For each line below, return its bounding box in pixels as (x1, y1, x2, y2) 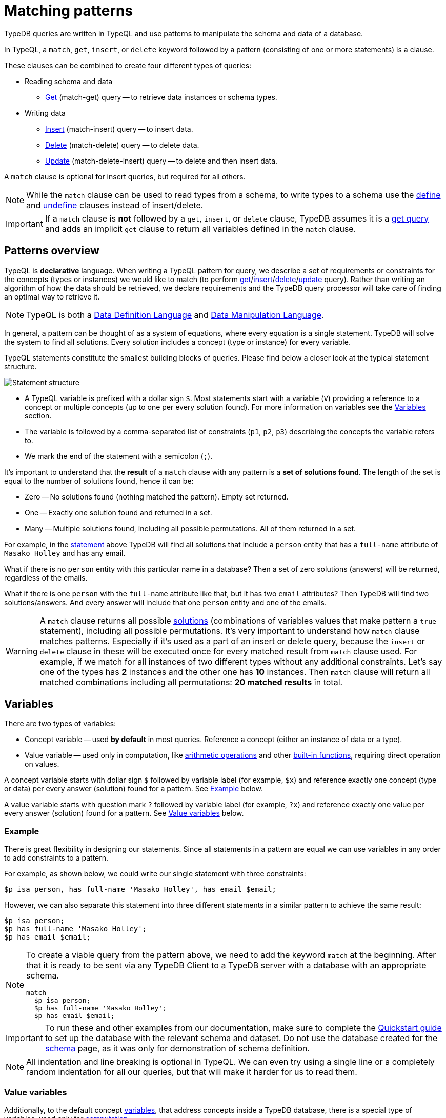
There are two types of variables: (4, 719, 116, 728)
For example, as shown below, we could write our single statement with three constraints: (4, 869, 306, 879)
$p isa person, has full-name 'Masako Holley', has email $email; (4, 885, 277, 894)
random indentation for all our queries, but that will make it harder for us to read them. (26, 1067, 357, 1077)
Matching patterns (4, 2, 133, 19)
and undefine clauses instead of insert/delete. (26, 199, 204, 210)
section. (25, 411, 52, 420)
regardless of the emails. (4, 573, 88, 582)
